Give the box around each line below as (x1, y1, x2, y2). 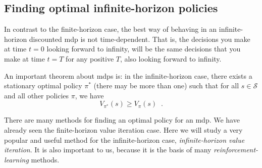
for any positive (66, 53, 114, 64)
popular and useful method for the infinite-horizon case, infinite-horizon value (4, 134, 245, 145)
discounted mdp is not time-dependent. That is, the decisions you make (29, 33, 250, 44)
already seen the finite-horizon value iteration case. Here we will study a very (4, 124, 243, 135)
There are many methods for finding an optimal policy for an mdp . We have (4, 115, 240, 125)
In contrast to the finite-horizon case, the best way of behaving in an (4, 24, 217, 34)
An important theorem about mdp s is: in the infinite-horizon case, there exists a (4, 70, 252, 81)
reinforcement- (214, 144, 258, 155)
